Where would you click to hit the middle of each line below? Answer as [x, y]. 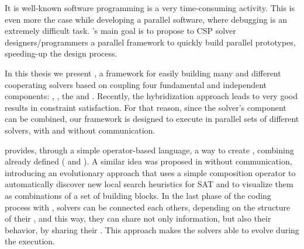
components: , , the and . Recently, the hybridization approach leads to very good [151, 96]
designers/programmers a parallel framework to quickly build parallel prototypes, [150, 42]
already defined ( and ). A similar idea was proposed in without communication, [148, 161]
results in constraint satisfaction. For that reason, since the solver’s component [146, 107]
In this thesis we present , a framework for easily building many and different [143, 73]
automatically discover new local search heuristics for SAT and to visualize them [149, 184]
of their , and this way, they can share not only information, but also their [138, 218]
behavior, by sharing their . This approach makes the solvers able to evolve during [152, 229]
